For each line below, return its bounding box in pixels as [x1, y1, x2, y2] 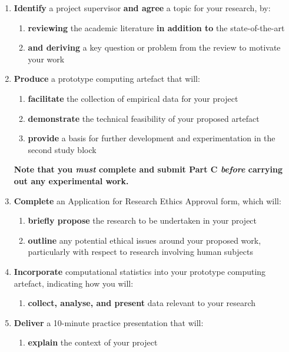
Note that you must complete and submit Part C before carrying [14, 163, 283, 175]
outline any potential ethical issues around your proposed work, [28, 234, 261, 246]
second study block [28, 143, 97, 155]
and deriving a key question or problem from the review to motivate [28, 41, 281, 54]
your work [28, 52, 65, 65]
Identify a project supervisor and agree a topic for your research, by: [14, 2, 271, 14]
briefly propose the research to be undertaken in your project [28, 214, 257, 227]
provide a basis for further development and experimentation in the [28, 132, 275, 144]
